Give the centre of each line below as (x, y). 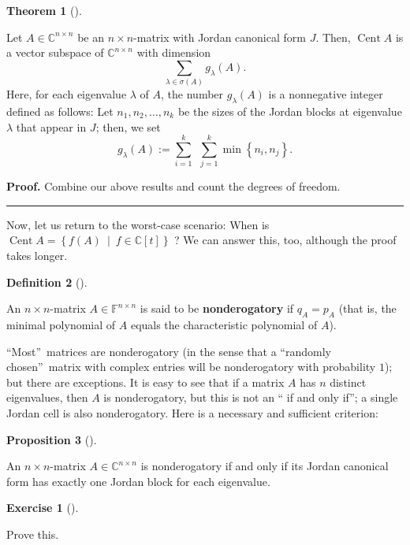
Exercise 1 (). (43, 508)
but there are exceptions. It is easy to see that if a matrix (145, 382)
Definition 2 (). (47, 282)
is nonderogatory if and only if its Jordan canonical (265, 466)
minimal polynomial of (61, 324)
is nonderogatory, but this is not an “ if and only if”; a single (251, 397)
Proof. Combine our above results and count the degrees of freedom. (173, 186)
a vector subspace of (55, 52)
